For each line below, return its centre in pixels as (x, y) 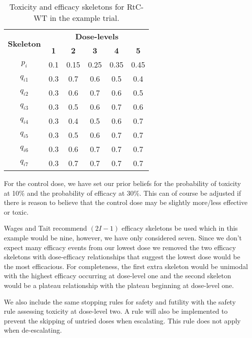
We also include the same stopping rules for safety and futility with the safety (120, 301)
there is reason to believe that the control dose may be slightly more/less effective (126, 202)
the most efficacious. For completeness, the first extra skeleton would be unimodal (126, 266)
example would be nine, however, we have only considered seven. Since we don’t (123, 237)
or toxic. (16, 211)
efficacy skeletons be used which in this (180, 228)
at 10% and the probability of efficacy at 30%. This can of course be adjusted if (123, 193)
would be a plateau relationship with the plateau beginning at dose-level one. (119, 285)
